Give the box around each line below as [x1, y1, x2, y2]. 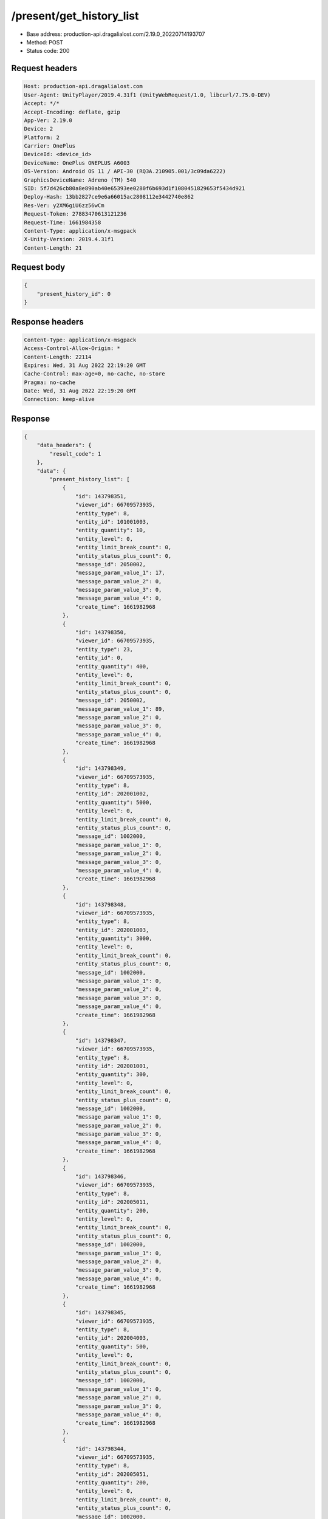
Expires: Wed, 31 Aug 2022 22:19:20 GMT [24, 362, 146, 369]
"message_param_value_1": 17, [75, 569, 165, 577]
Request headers [11, 63, 78, 74]
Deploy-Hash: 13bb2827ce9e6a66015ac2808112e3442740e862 [24, 193, 194, 201]
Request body [11, 262, 66, 273]
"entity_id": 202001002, [75, 790, 149, 797]
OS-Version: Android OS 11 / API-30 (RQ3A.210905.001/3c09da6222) [24, 168, 226, 175]
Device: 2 [24, 125, 53, 132]
